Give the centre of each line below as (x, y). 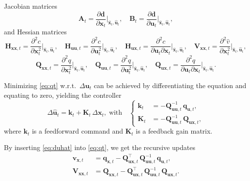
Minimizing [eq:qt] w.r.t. (40, 85)
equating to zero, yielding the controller (63, 95)
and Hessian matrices (35, 32)
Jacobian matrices (31, 6)
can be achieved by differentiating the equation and (170, 85)
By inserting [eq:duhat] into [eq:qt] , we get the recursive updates (100, 147)
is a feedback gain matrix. (174, 131)
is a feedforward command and (77, 131)
